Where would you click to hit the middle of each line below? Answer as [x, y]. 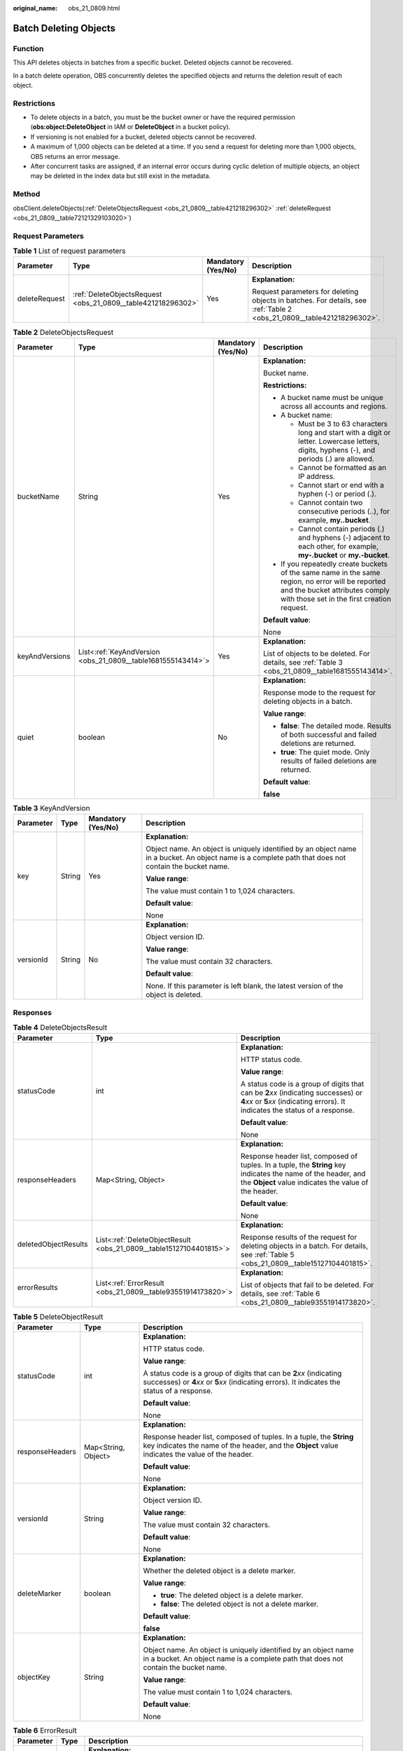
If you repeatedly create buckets [334, 564]
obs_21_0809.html [94, 8]
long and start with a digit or [345, 432]
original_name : [35, 8]
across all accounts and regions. [334, 406]
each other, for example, [339, 546]
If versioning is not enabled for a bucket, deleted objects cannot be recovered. [143, 137]
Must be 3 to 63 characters [343, 424]
